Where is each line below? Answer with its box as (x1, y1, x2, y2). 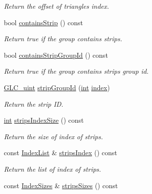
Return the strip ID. (4, 98, 64, 109)
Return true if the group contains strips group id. (4, 66, 149, 76)
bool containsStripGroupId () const (4, 49, 108, 60)
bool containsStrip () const (4, 17, 83, 27)
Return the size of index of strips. (4, 131, 103, 141)
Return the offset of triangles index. (4, 1, 109, 11)
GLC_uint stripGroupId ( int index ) (4, 82, 110, 92)
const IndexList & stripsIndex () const (4, 147, 117, 158)
